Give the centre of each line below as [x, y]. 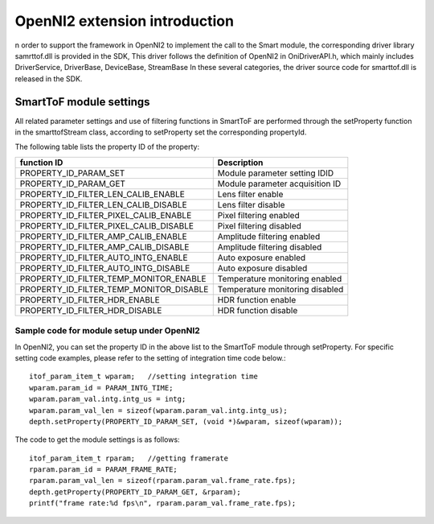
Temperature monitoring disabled [280, 289]
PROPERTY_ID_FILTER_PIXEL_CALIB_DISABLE [107, 225]
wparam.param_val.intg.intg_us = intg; [108, 399]
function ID [41, 163]
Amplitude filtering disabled [270, 247]
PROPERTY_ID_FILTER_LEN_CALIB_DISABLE [104, 204]
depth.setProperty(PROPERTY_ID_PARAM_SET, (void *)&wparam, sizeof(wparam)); [186, 421]
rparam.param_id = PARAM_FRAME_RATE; [104, 470]
